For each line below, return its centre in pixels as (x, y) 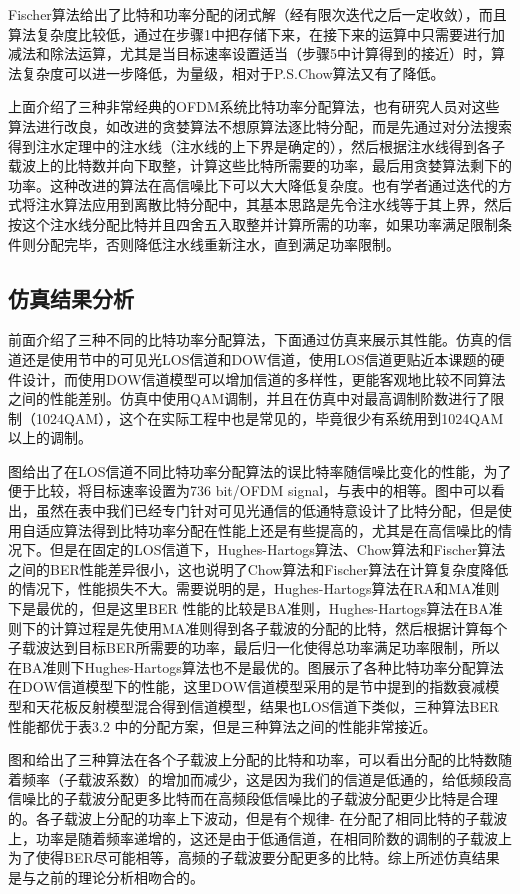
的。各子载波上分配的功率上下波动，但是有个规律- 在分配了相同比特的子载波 (258, 817)
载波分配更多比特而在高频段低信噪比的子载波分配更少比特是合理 (287, 798)
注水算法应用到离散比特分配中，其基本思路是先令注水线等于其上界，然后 (273, 204)
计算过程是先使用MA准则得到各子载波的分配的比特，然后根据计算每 (271, 627)
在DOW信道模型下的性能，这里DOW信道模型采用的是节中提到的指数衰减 (247, 686)
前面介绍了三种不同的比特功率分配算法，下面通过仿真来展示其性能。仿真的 (253, 339)
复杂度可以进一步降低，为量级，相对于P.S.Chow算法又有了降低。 (233, 72)
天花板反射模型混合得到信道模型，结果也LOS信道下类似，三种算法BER (267, 706)
